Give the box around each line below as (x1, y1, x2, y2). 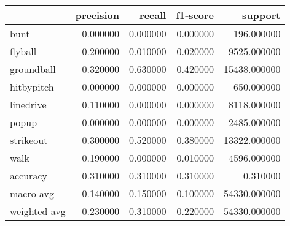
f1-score (176, 8, 214, 22)
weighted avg (10, 204, 66, 218)
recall (139, 8, 167, 22)
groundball (10, 62, 56, 76)
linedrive (10, 97, 47, 111)
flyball (10, 44, 37, 58)
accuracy (10, 168, 47, 183)
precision (75, 8, 119, 22)
